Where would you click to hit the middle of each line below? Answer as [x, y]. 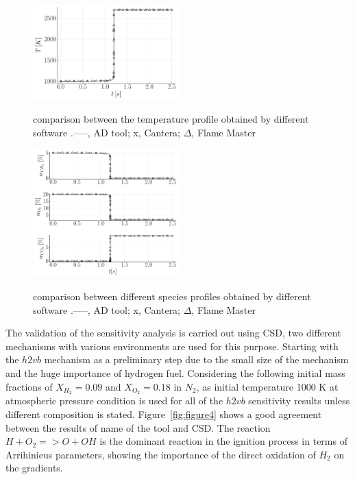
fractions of [29, 386]
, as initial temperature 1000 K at [267, 386]
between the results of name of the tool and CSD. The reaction [138, 427]
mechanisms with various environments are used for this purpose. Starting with [172, 346]
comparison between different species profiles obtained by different [172, 296]
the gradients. [34, 468]
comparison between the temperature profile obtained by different [171, 119]
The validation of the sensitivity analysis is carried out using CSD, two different [173, 333]
